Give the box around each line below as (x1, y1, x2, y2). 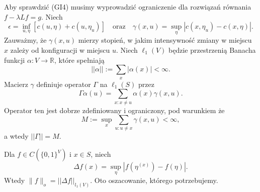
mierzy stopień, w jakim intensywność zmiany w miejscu (78, 35, 252, 45)
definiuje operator (36, 78, 91, 89)
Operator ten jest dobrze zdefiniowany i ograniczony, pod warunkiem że (4, 105, 225, 115)
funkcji (4, 54, 25, 65)
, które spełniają (54, 54, 105, 65)
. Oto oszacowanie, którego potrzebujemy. (90, 175, 218, 185)
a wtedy (4, 131, 29, 141)
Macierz (4, 78, 28, 89)
